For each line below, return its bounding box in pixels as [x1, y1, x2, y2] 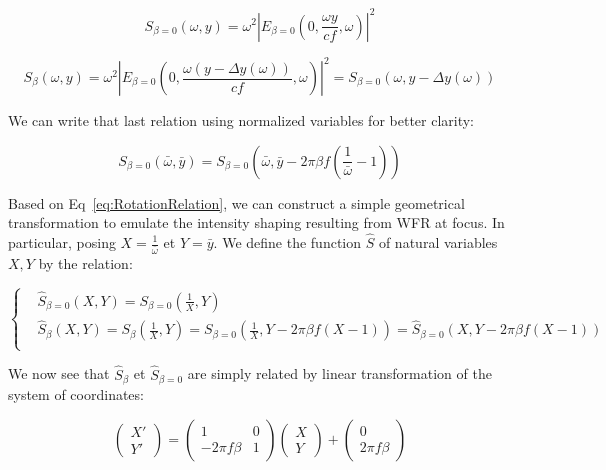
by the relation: [38, 252, 133, 273]
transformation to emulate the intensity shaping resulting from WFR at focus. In [8, 212, 505, 233]
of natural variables [378, 232, 498, 252]
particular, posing [8, 232, 116, 252]
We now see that [8, 363, 110, 384]
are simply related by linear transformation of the [187, 363, 492, 384]
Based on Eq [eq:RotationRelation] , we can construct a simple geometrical [8, 192, 465, 213]
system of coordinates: [8, 384, 144, 405]
